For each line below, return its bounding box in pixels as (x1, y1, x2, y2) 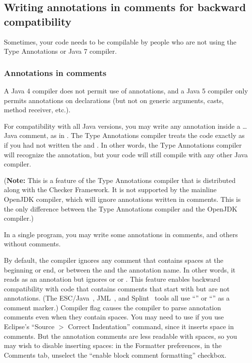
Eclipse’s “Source (4, 321, 55, 332)
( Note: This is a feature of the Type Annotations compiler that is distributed (4, 175, 236, 185)
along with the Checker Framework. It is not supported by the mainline (4, 184, 217, 195)
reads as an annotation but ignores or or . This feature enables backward (4, 274, 220, 284)
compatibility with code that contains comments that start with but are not (4, 283, 230, 293)
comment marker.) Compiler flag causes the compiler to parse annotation (4, 302, 221, 312)
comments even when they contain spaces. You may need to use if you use (4, 312, 224, 322)
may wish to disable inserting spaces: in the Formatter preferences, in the (4, 340, 222, 350)
